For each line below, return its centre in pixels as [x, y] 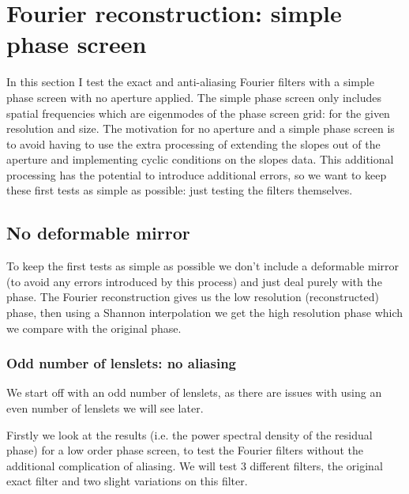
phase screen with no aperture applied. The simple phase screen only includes [194, 97]
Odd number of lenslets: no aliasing [122, 363]
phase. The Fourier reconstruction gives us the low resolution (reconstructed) [193, 297]
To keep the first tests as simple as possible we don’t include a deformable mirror [203, 266]
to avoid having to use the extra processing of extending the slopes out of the [193, 143]
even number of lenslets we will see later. [105, 408]
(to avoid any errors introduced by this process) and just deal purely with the [194, 281]
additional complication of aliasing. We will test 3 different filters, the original [195, 465]
